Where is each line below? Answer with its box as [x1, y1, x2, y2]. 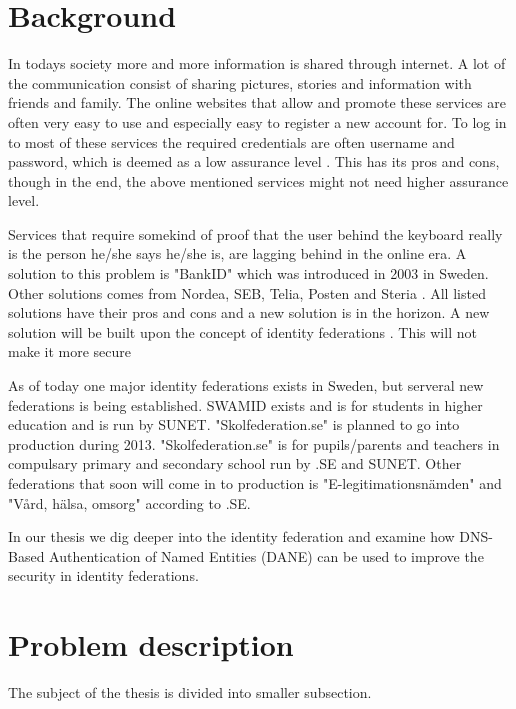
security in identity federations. [8, 565, 199, 586]
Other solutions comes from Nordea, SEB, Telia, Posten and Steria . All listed [8, 282, 486, 303]
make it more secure [8, 341, 132, 362]
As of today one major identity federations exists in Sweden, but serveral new [8, 375, 484, 396]
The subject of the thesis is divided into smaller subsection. [8, 682, 372, 703]
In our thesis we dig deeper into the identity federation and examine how [8, 526, 455, 547]
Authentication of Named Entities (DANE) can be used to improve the [49, 545, 484, 566]
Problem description [8, 624, 294, 665]
